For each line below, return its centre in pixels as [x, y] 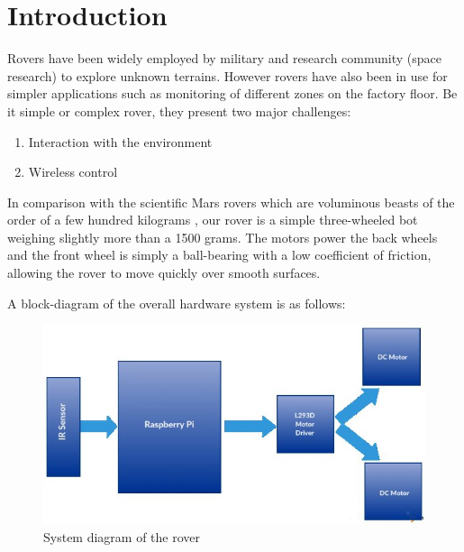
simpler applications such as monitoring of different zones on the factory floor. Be [232, 93]
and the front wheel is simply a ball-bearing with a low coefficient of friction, [219, 255]
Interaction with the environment [120, 141]
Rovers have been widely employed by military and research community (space [224, 58]
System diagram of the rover [122, 536]
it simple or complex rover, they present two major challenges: [179, 110]
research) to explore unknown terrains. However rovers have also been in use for [227, 75]
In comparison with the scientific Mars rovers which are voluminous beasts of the [231, 202]
